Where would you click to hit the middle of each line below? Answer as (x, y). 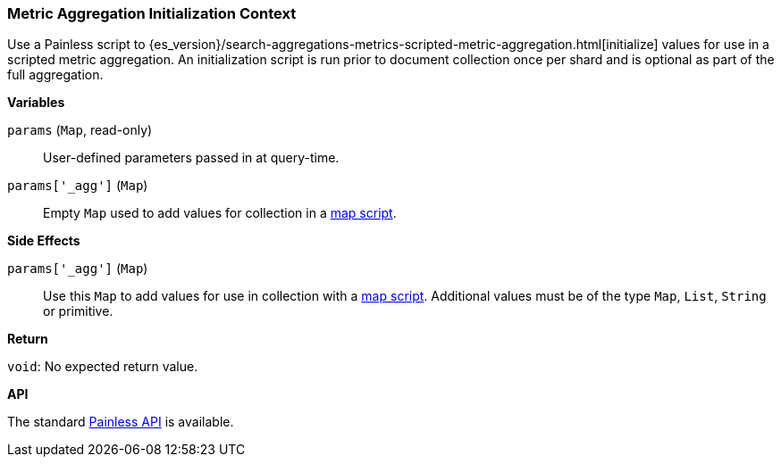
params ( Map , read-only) (80, 130)
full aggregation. (55, 75)
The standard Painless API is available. (121, 422)
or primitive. (78, 311)
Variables (36, 103)
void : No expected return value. (103, 367)
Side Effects (44, 241)
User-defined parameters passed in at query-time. (191, 158)
